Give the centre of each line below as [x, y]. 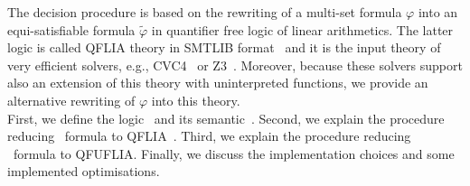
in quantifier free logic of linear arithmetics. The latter [302, 29]
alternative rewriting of [71, 100]
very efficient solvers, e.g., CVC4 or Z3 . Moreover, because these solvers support [235, 65]
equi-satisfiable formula [71, 29]
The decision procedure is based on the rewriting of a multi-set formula [205, 12]
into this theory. [196, 100]
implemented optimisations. [84, 171]
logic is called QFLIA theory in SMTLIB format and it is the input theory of [224, 47]
